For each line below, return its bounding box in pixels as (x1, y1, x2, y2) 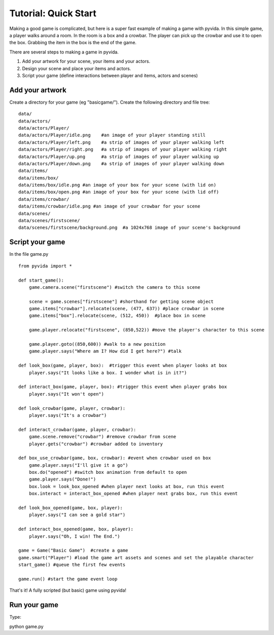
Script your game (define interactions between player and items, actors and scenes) (22, 72, 198, 78)
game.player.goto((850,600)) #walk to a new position (28, 341, 166, 347)
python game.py (9, 623, 44, 629)
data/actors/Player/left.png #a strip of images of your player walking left (18, 139, 225, 145)
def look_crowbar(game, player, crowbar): (18, 405, 126, 411)
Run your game (9, 600, 58, 610)
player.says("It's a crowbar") (28, 412, 107, 418)
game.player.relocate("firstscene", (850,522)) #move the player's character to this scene (28, 327, 265, 333)
